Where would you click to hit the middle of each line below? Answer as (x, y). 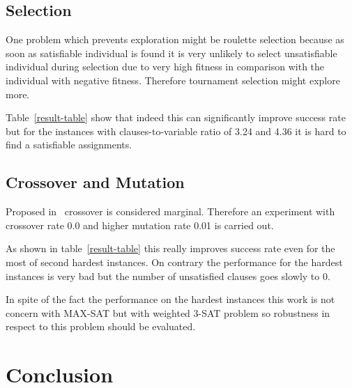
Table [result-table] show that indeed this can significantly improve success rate (176, 117)
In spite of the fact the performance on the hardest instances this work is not (170, 299)
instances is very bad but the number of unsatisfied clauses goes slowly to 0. (168, 276)
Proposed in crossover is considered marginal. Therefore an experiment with (170, 211)
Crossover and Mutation (95, 182)
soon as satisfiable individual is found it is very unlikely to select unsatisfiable (171, 53)
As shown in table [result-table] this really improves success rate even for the (170, 248)
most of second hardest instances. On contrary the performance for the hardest (174, 262)
